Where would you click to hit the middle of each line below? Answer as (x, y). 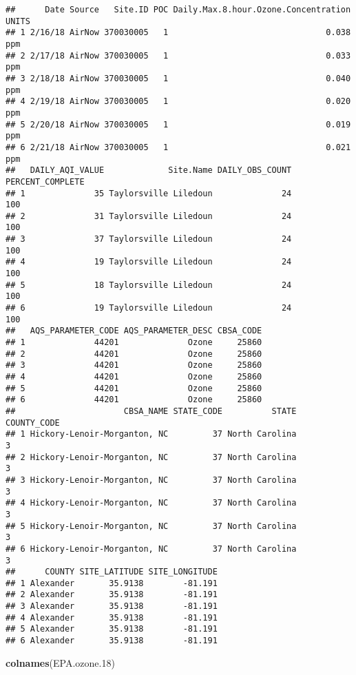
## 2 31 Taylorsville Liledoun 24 (149, 216)
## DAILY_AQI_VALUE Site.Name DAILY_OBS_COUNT (149, 170)
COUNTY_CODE (33, 423)
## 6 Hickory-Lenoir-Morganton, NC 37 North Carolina (151, 549)
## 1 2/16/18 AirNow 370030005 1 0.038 (178, 33)
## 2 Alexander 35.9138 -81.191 (112, 595)
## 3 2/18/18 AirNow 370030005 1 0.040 (178, 78)
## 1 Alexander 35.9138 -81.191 (112, 583)
